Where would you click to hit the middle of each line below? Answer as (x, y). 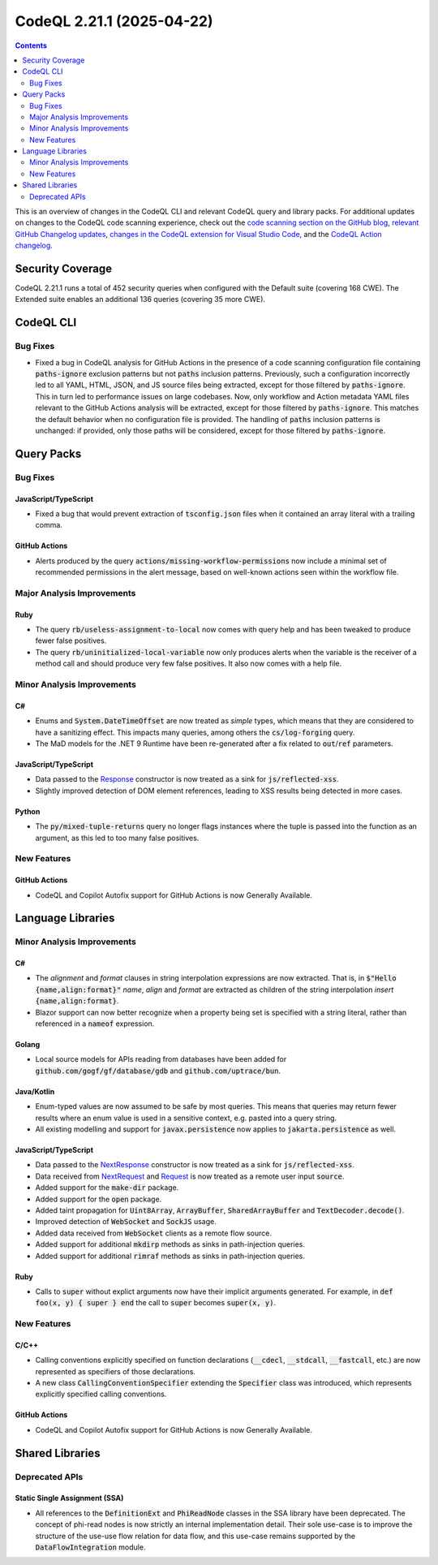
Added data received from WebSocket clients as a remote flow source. (153, 1233)
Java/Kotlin (35, 1091)
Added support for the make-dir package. (107, 1188)
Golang (28, 1045)
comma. (49, 525)
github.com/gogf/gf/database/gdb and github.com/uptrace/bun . (158, 1071)
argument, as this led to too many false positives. (117, 838)
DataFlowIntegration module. (90, 1547)
